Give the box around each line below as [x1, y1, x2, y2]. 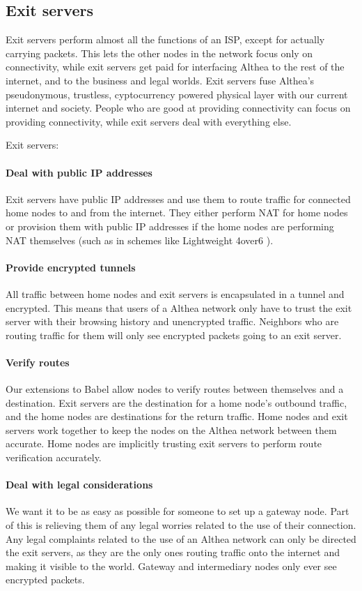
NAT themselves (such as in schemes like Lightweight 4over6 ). [6, 232, 274, 247]
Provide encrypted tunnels [6, 260, 136, 274]
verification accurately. [6, 450, 102, 465]
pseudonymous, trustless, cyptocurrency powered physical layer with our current [6, 87, 348, 101]
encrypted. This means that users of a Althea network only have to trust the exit [6, 300, 352, 315]
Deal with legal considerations [6, 477, 153, 492]
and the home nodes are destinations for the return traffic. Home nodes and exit [6, 409, 348, 424]
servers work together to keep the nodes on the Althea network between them [6, 422, 337, 437]
